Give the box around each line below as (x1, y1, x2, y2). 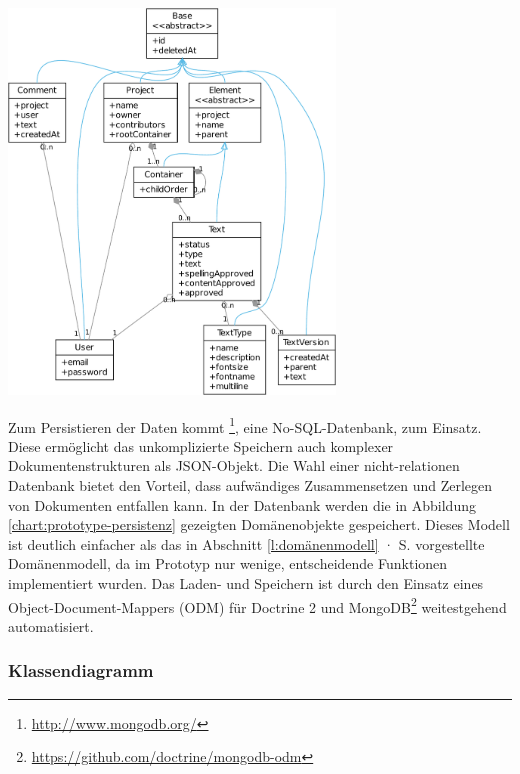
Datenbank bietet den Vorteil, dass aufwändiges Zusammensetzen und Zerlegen (8, 474, 493, 495)
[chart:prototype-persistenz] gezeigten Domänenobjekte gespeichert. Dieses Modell (8, 514, 510, 535)
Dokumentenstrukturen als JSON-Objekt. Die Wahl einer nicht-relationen (8, 455, 460, 476)
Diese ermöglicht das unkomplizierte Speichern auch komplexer (8, 435, 394, 456)
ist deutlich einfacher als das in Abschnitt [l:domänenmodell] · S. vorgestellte (8, 533, 485, 554)
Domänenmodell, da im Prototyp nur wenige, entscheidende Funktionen (8, 553, 448, 574)
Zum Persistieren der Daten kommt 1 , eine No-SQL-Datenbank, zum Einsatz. (8, 413, 482, 437)
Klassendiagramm (8, 658, 154, 683)
